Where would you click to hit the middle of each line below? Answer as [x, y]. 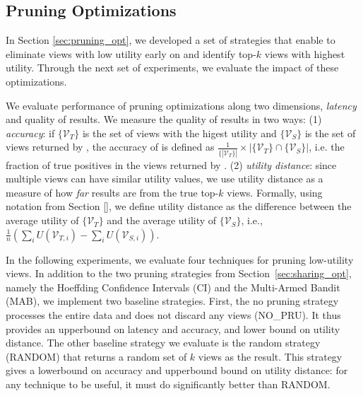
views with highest [305, 53]
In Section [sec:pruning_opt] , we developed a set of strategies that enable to [171, 40]
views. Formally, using [275, 192]
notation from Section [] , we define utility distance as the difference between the [179, 206]
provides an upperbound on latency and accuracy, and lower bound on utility [173, 328]
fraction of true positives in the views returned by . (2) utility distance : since [171, 164]
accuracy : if [30, 133]
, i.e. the [327, 147]
